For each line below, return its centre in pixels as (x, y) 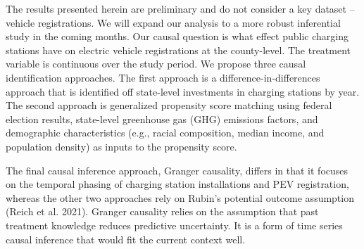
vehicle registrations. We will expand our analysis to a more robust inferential (173, 22)
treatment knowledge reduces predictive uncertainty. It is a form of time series (174, 225)
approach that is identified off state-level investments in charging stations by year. (183, 91)
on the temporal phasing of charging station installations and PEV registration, (177, 184)
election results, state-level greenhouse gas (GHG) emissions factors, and (162, 119)
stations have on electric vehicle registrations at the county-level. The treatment (178, 50)
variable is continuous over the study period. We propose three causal (156, 64)
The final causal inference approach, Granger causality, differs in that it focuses (177, 170)
